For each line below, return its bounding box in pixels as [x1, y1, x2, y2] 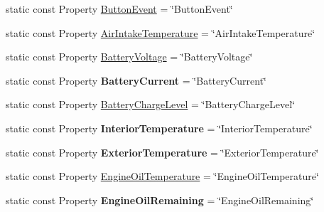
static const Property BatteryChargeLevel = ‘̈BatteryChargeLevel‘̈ [6, 97, 295, 112]
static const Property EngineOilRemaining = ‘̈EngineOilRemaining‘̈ [6, 192, 314, 207]
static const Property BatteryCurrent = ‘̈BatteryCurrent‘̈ [6, 73, 266, 88]
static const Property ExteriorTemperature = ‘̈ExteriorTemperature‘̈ [6, 144, 319, 159]
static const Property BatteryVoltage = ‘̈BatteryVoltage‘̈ [6, 49, 253, 64]
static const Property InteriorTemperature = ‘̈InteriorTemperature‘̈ [6, 120, 313, 135]
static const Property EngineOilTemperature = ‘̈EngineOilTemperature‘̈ [6, 169, 319, 184]
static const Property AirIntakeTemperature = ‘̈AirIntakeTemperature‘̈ [6, 25, 315, 40]
